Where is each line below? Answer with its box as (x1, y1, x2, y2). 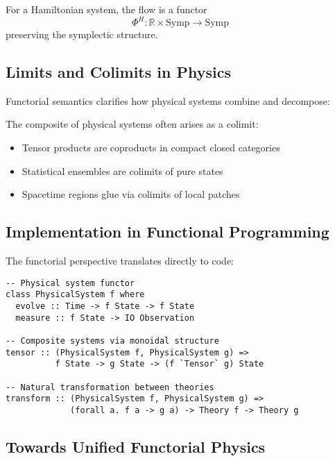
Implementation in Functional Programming (6, 221, 329, 242)
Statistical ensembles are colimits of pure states (22, 163, 223, 178)
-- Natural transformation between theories (6, 382, 214, 392)
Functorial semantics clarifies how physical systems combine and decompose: (6, 93, 330, 108)
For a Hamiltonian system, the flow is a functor (6, 2, 207, 16)
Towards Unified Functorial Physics (6, 435, 266, 457)
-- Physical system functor (6, 278, 135, 288)
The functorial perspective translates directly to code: (6, 253, 234, 268)
